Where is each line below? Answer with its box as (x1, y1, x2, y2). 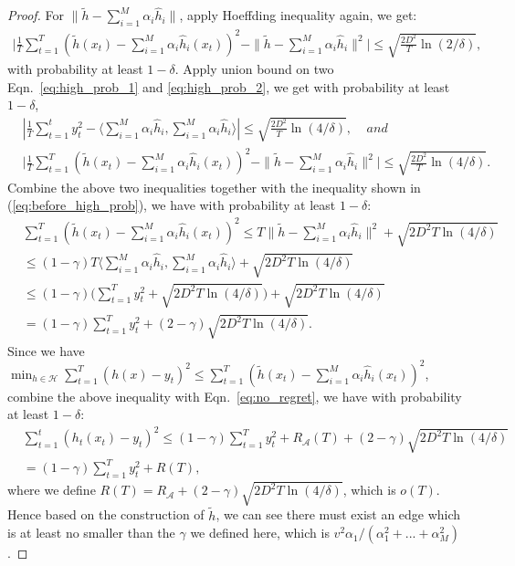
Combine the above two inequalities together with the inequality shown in (7, 177, 421, 196)
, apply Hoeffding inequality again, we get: (179, 5, 417, 25)
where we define (7, 480, 96, 499)
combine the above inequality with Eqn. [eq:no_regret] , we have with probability (7, 386, 462, 405)
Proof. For (7, 5, 65, 25)
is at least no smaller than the (7, 523, 175, 542)
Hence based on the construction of (7, 505, 205, 524)
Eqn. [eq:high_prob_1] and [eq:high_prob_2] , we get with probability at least (7, 77, 450, 96)
